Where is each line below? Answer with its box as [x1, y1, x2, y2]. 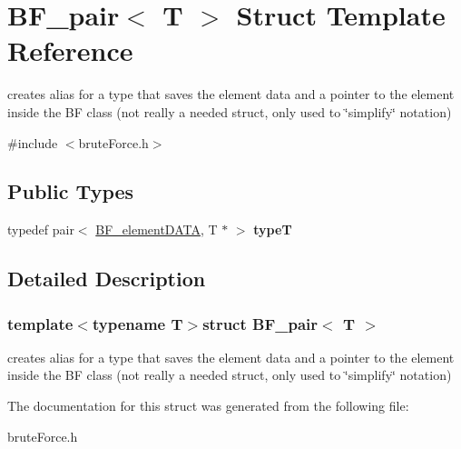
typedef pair [7, 220, 74, 239]
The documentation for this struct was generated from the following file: [7, 396, 409, 415]
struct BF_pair [202, 312, 319, 334]
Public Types [7, 177, 134, 205]
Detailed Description [7, 264, 206, 293]
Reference [7, 32, 133, 69]
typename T [92, 312, 183, 334]
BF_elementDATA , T [95, 220, 218, 239]
